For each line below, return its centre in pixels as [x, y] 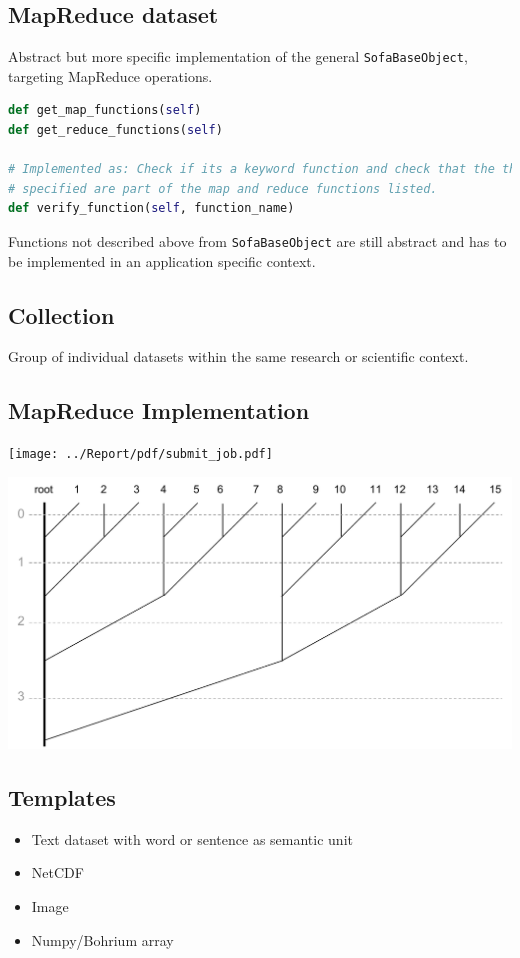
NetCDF [57, 872]
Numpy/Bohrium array [102, 939]
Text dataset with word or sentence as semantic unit [192, 838]
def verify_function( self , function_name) [151, 208]
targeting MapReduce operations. [110, 75]
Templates [62, 797]
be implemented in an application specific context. [162, 260]
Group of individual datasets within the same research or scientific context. [238, 356]
